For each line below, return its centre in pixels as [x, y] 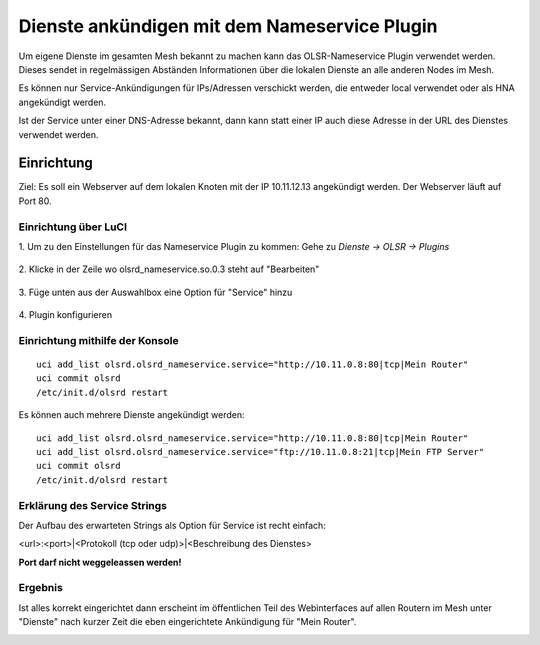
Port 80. [35, 201]
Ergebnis [41, 588]
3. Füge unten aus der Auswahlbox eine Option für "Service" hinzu [155, 292]
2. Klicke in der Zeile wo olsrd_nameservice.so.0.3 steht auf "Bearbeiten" [169, 269]
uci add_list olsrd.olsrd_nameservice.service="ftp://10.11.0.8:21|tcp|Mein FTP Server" [260, 452]
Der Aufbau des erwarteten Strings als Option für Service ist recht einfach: [172, 525]
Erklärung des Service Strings [93, 505]
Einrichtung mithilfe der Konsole [98, 340]
